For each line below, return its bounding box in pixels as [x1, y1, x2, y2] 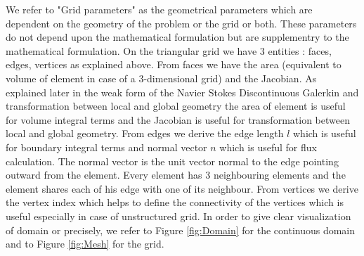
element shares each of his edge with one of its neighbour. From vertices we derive [6, 181, 358, 196]
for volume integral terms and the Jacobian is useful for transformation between [6, 112, 350, 127]
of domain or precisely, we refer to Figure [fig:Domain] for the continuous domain [6, 222, 356, 237]
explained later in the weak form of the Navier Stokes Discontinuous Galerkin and [6, 84, 359, 99]
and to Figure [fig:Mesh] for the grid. [6, 236, 164, 251]
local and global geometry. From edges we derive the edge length [6, 126, 284, 141]
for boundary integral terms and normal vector [6, 139, 207, 154]
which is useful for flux [219, 139, 317, 154]
